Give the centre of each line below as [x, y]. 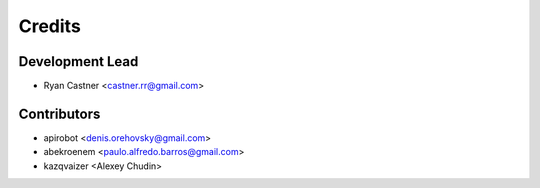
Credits [50, 26]
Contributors [59, 113]
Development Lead [78, 61]
